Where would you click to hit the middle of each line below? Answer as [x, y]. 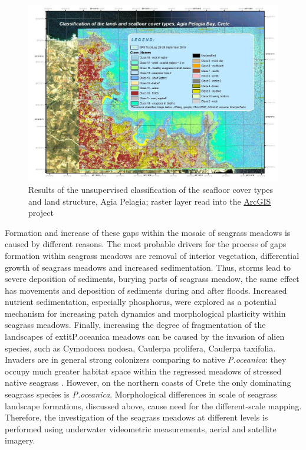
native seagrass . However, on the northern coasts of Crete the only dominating [148, 382]
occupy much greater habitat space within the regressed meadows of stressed [143, 371]
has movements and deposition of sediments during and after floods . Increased [146, 290]
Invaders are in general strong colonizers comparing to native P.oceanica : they [146, 359]
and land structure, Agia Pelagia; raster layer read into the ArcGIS [150, 201]
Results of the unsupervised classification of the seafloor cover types [151, 189]
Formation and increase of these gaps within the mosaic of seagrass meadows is [148, 232]
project [41, 213]
